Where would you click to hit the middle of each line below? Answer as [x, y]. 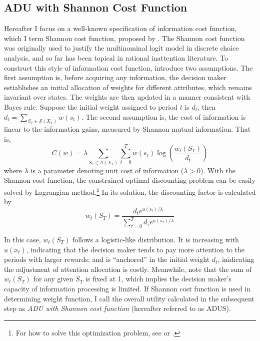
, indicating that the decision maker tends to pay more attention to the [135, 249]
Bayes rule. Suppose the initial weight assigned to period [91, 106]
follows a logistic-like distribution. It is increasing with [155, 240]
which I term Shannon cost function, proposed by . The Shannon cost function [124, 38]
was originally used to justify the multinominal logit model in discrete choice [121, 48]
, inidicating [236, 259]
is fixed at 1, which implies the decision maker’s [158, 279]
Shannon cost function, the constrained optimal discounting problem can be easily [130, 180]
